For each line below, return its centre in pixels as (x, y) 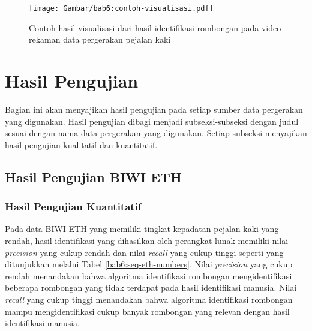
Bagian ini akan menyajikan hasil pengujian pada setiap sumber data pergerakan (154, 109)
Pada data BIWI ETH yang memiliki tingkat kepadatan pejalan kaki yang (142, 229)
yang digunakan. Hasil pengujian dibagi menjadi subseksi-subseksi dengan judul (152, 121)
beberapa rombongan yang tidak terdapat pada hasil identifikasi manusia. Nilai (151, 288)
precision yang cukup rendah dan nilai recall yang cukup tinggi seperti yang (144, 252)
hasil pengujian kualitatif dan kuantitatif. (81, 144)
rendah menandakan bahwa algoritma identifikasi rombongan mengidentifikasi (148, 276)
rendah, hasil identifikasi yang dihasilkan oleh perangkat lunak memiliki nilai (147, 240)
